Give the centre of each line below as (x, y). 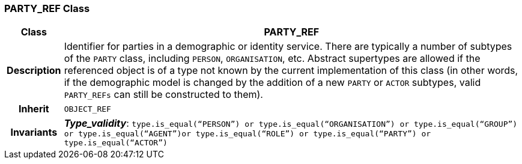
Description (34, 71)
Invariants (34, 132)
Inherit (34, 109)
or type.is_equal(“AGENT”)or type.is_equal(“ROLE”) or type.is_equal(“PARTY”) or (247, 134)
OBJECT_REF (87, 109)
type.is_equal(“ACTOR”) (116, 143)
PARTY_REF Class (47, 8)
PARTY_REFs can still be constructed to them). (163, 95)
